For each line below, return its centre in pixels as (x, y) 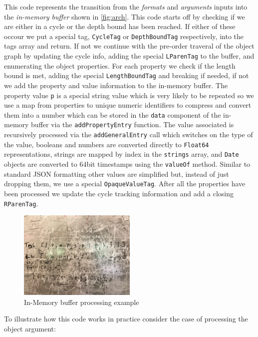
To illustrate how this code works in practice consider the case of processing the (126, 319)
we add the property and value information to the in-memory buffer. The (116, 85)
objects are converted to (41, 164)
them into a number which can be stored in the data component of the (113, 114)
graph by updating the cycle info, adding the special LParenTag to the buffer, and (129, 56)
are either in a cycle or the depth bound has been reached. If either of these (120, 26)
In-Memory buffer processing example (82, 302)
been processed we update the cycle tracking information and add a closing (119, 193)
